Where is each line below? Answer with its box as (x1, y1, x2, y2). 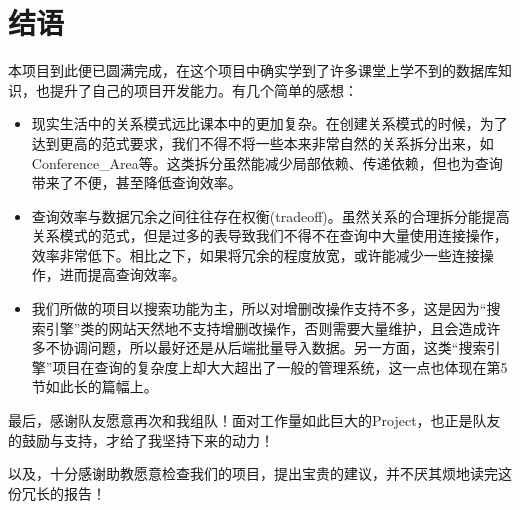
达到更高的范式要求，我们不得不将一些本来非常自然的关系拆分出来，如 (31, 132, 494, 153)
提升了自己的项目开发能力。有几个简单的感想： (49, 79, 358, 100)
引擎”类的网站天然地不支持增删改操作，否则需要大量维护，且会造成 (45, 317, 487, 338)
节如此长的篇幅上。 (31, 376, 158, 397)
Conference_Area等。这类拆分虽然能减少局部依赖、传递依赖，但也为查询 (31, 152, 503, 173)
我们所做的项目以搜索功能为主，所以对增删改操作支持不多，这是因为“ (31, 298, 487, 319)
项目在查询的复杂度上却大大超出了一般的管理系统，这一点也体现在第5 (52, 356, 508, 377)
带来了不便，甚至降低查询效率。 (31, 172, 242, 193)
